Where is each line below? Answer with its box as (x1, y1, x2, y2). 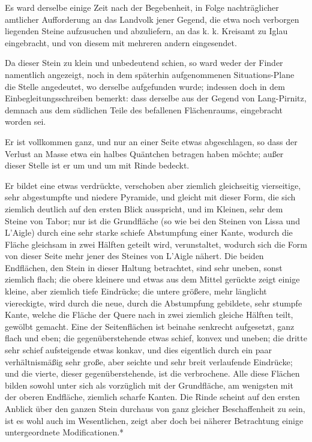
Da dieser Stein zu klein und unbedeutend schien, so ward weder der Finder (5, 56, 283, 69)
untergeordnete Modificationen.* (5, 426, 124, 438)
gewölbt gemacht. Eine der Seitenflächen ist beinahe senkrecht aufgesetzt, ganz (5, 320, 295, 332)
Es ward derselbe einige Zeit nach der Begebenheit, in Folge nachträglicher (5, 1, 279, 13)
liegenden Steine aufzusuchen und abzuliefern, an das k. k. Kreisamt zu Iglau (5, 25, 288, 37)
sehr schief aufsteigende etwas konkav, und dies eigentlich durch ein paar (5, 344, 272, 356)
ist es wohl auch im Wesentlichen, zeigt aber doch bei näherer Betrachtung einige (5, 414, 304, 426)
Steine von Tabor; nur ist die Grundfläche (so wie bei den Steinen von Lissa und (5, 214, 300, 227)
